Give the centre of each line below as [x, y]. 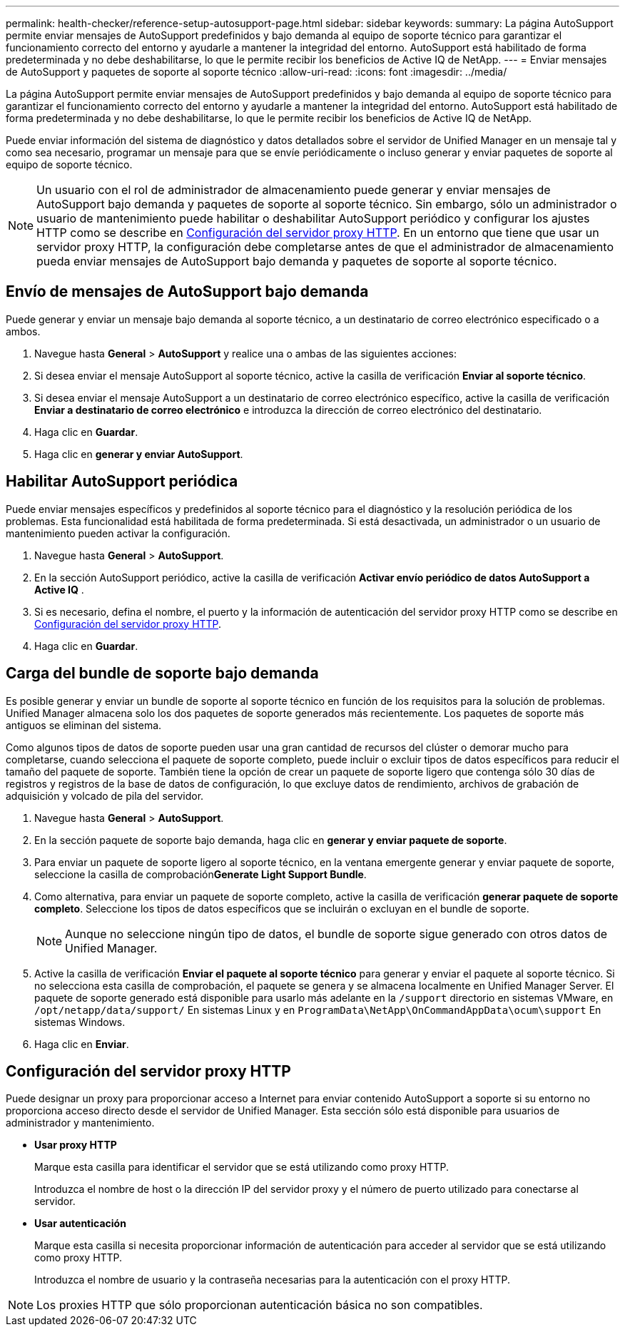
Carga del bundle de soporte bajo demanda [162, 673]
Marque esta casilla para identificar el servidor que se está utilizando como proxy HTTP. [242, 1167]
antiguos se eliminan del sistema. [84, 725]
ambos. [23, 331]
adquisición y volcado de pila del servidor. [105, 795]
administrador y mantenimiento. [80, 1123]
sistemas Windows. [80, 1022]
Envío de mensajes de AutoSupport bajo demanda [187, 292]
